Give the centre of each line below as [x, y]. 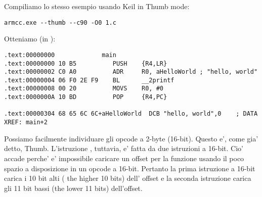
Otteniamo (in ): [30, 39]
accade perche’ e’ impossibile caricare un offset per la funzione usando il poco [124, 158]
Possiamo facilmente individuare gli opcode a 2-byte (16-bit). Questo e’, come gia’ [131, 138]
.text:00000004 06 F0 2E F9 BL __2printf [89, 80]
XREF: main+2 [26, 122]
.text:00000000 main [60, 55]
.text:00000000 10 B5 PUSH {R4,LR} [86, 63]
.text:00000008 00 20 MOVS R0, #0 [84, 89]
